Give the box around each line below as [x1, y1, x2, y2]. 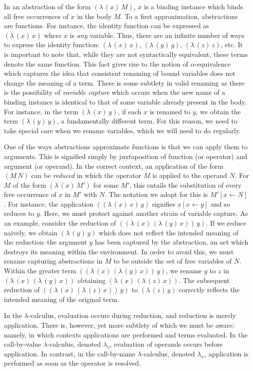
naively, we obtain [4, 227, 58, 237]
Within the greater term [4, 265, 76, 276]
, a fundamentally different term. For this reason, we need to [57, 116, 237, 126]
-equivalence [195, 58, 231, 69]
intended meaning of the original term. [4, 294, 119, 304]
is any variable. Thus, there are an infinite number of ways [70, 30, 245, 40]
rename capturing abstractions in [4, 256, 103, 266]
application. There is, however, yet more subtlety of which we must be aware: [4, 320, 235, 330]
